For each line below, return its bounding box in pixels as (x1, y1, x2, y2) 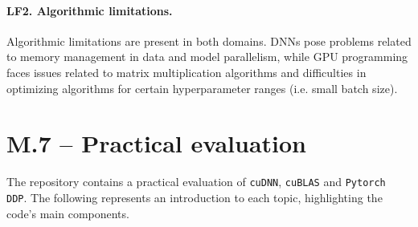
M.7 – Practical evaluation (6, 127, 306, 160)
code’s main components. (6, 205, 129, 221)
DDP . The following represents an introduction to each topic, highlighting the (6, 188, 383, 205)
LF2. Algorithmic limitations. (6, 2, 173, 18)
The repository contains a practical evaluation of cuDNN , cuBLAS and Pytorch (6, 173, 386, 190)
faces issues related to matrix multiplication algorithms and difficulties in (6, 63, 367, 80)
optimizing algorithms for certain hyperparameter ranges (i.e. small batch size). (6, 79, 398, 96)
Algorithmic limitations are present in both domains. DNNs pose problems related (6, 32, 412, 49)
